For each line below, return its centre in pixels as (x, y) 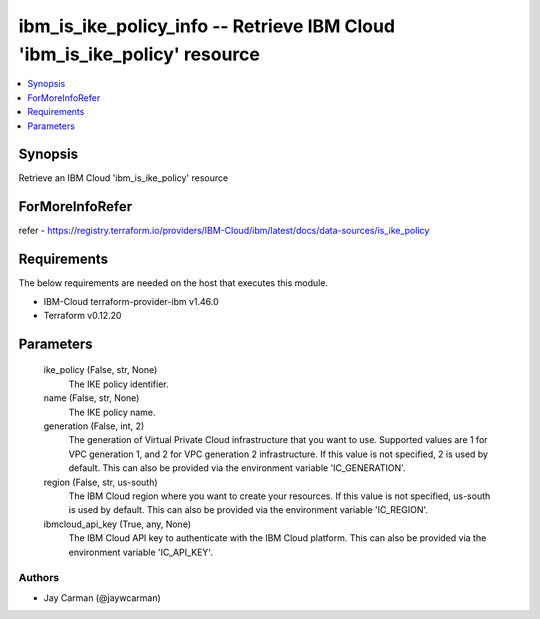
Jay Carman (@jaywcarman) (102, 597)
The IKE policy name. (112, 412)
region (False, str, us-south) (101, 482)
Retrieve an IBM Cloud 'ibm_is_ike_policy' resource (123, 178)
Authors (39, 578)
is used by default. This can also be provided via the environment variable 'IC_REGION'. (248, 510)
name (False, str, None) (91, 398)
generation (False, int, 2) (94, 426)
